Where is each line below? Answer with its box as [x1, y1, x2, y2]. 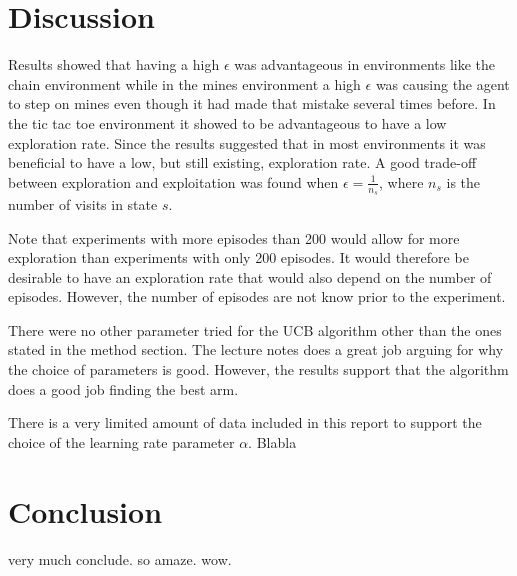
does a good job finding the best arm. [8, 378, 239, 399]
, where [379, 171, 424, 192]
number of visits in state [8, 193, 158, 214]
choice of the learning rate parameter [8, 431, 235, 452]
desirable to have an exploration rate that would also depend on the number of [8, 266, 492, 287]
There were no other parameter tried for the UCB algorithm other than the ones [8, 319, 502, 340]
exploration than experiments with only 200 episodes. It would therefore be [8, 247, 469, 268]
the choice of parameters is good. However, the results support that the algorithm [8, 359, 509, 380]
